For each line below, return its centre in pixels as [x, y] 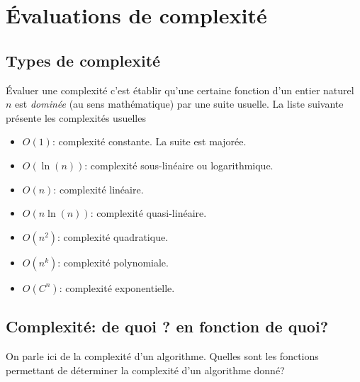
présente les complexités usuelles [76, 117]
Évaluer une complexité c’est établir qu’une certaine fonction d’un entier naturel [180, 90]
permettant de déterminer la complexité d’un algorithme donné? [145, 370]
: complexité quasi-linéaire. [148, 213]
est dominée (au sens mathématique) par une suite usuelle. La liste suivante [179, 104]
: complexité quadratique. [113, 236]
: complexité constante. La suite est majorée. [149, 141]
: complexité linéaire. [99, 189]
